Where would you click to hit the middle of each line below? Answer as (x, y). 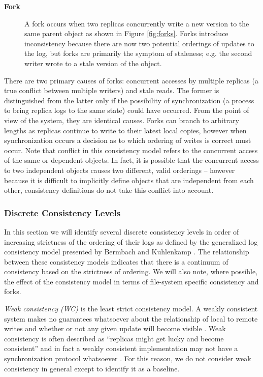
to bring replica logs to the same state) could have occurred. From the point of (127, 110)
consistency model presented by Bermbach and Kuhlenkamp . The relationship (127, 252)
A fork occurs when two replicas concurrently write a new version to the (137, 23)
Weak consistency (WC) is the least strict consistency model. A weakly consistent (131, 309)
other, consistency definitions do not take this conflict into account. (109, 190)
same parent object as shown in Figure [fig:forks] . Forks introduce (126, 33)
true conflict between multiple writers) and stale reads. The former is (112, 90)
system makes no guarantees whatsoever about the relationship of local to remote (131, 318)
